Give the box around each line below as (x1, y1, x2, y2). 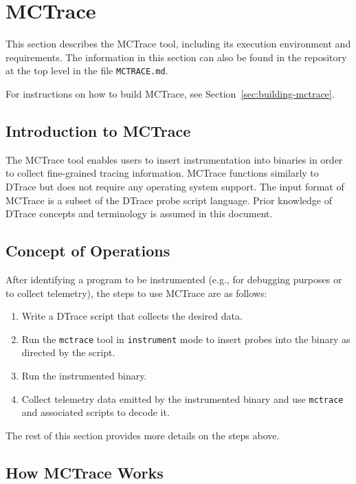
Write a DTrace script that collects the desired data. (21, 309, 243, 323)
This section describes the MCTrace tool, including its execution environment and (5, 36, 351, 51)
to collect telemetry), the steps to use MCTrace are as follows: (5, 285, 267, 300)
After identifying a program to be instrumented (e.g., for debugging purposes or (5, 272, 342, 286)
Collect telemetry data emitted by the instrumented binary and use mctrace (21, 391, 344, 406)
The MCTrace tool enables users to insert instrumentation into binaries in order (5, 152, 343, 166)
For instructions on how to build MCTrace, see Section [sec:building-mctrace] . (5, 86, 335, 100)
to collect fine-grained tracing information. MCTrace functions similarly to (5, 166, 319, 180)
